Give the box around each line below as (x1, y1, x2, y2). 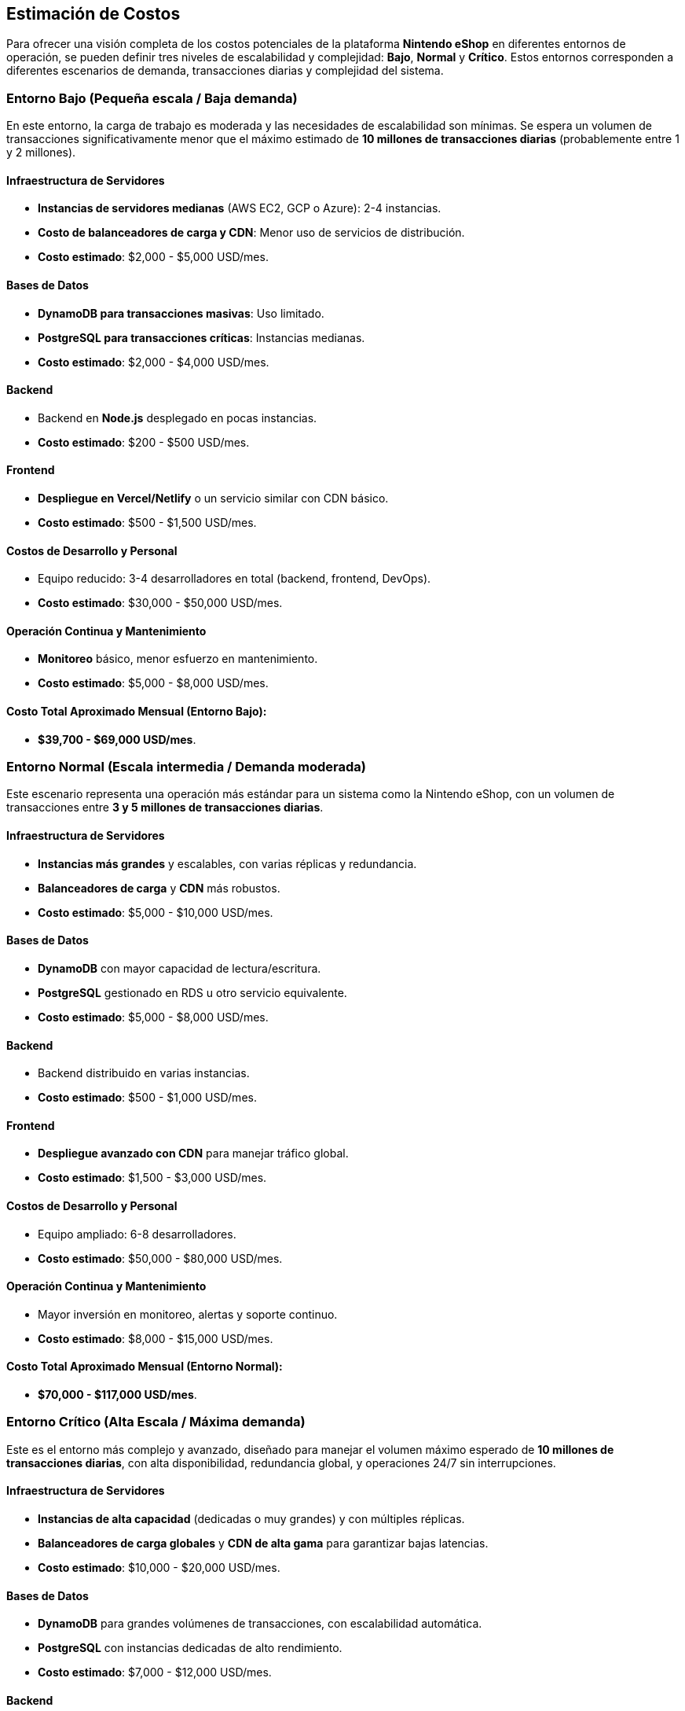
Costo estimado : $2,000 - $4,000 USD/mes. (38, 355, 269, 369)
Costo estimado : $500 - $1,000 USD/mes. (38, 1091, 257, 1105)
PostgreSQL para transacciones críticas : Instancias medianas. (38, 330, 365, 344)
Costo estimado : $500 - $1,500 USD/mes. (38, 516, 257, 530)
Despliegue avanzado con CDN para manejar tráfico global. (38, 1146, 349, 1161)
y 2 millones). (6, 145, 76, 160)
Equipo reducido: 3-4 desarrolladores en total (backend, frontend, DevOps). (38, 572, 431, 586)
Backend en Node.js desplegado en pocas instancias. (38, 410, 317, 425)
